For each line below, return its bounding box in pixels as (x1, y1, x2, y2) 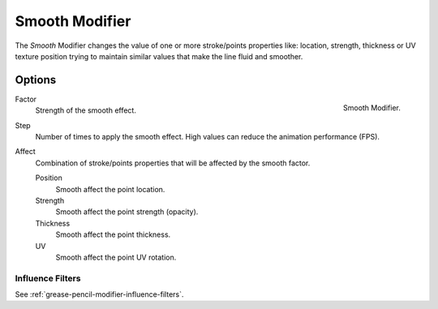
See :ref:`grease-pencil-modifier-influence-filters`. (15, 290, 184, 299)
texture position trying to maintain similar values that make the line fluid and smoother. (15, 51, 303, 61)
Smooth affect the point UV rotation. (55, 252, 177, 262)
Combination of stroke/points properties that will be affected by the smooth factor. (35, 158, 311, 168)
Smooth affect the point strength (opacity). (55, 207, 199, 217)
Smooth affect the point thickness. (55, 230, 171, 239)
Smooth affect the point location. (55, 184, 165, 194)
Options (15, 73, 57, 87)
